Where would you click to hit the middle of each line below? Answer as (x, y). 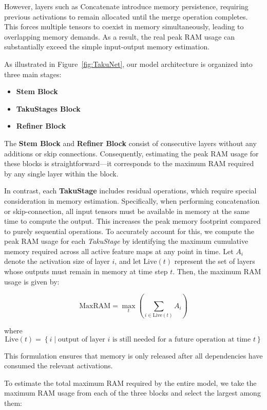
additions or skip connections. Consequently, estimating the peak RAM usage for (131, 153)
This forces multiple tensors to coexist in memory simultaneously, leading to (124, 26)
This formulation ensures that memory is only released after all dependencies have (133, 355)
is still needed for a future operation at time (182, 339)
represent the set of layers (215, 261)
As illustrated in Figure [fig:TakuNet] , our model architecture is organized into (128, 64)
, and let (128, 261)
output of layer (81, 339)
